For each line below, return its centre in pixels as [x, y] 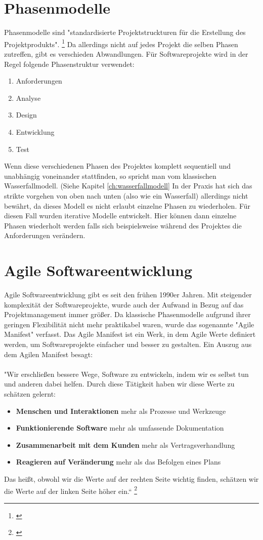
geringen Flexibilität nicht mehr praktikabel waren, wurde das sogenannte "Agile [129, 324]
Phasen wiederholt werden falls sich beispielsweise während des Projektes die [123, 225]
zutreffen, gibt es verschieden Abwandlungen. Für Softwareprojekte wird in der [126, 53]
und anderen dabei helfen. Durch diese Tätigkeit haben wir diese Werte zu [119, 384]
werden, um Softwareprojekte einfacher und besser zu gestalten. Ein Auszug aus [128, 344]
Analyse [28, 98]
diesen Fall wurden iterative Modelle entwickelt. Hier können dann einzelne [120, 216]
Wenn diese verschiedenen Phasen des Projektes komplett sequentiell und [118, 166]
